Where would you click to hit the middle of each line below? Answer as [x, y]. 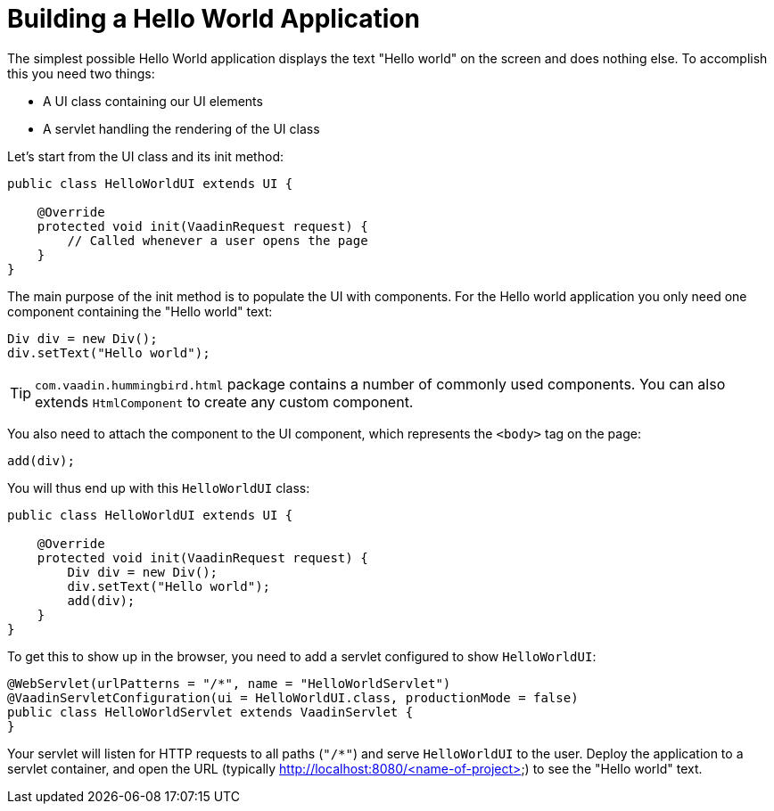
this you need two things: [81, 73]
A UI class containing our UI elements [153, 101]
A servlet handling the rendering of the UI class [181, 128]
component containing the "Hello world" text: [140, 311]
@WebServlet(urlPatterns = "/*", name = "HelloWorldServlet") [229, 683]
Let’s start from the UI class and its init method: [145, 156]
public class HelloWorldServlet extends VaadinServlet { [210, 712]
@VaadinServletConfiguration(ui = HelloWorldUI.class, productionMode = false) [293, 697]
